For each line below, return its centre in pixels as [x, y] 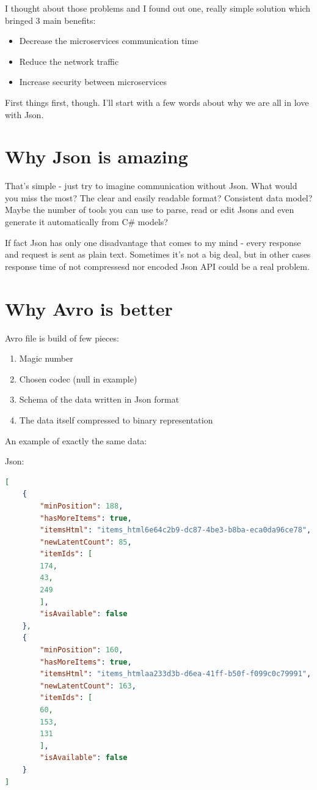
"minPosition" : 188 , [82, 506]
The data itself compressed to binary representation [116, 419]
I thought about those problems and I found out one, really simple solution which [158, 8]
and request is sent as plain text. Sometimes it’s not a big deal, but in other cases [158, 254]
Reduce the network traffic [69, 61]
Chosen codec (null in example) [78, 378]
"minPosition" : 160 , [82, 650]
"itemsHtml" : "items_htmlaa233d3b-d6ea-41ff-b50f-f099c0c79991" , [176, 674]
